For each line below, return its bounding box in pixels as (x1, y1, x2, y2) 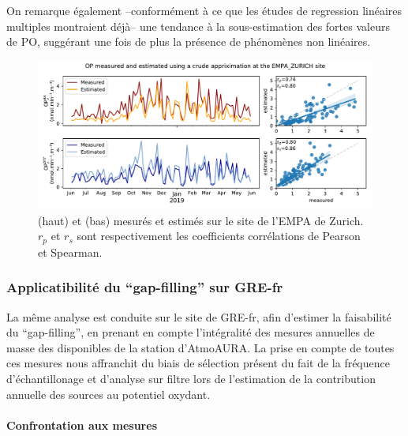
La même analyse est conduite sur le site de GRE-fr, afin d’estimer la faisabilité (6, 308, 391, 325)
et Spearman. (38, 243, 103, 260)
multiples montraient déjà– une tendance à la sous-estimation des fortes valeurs (6, 17, 390, 34)
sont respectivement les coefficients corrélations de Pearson (77, 227, 361, 244)
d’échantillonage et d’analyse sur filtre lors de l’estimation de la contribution (6, 370, 376, 386)
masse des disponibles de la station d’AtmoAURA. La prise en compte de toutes (6, 339, 395, 355)
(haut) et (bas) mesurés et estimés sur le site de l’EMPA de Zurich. (38, 212, 364, 228)
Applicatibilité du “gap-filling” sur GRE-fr (6, 277, 283, 297)
